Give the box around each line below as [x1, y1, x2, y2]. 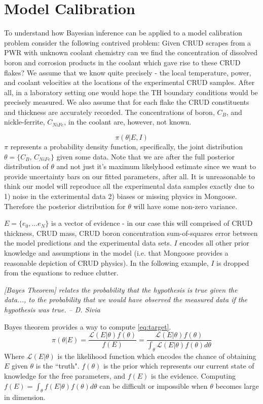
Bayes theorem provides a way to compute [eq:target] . [4, 321, 171, 332]
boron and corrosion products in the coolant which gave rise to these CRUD [4, 57, 241, 67]
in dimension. [4, 392, 46, 402]
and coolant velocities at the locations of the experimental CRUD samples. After [4, 77, 255, 88]
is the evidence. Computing [151, 371, 236, 381]
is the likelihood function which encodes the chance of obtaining [57, 350, 256, 361]
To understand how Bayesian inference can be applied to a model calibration [4, 27, 242, 38]
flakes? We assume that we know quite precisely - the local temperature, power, [4, 67, 251, 77]
